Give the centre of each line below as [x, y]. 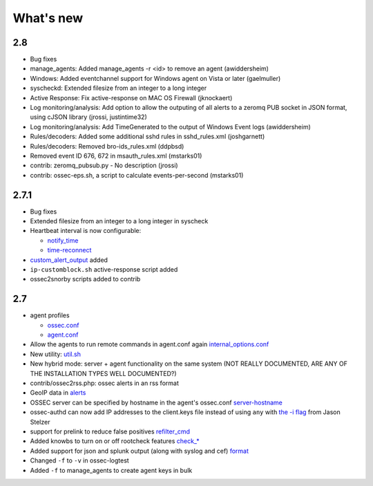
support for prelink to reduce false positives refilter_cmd [110, 431]
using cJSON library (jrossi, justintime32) [89, 117]
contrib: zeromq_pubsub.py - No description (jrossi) [104, 165]
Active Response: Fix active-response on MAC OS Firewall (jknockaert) [131, 97]
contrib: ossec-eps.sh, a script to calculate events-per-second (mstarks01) [137, 175]
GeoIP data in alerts [58, 393]
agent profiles [50, 315]
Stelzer [40, 422]
